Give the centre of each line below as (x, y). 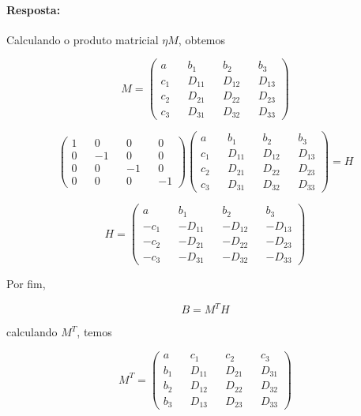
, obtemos (202, 39)
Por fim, (26, 284)
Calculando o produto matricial (83, 39)
